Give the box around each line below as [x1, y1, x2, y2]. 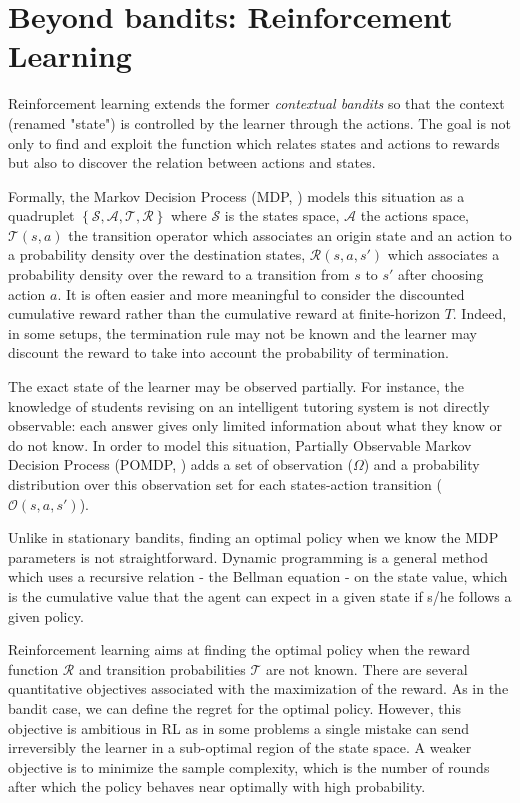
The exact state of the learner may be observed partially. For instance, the [8, 376, 464, 397]
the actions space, [360, 205, 470, 226]
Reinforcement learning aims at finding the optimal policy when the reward [8, 639, 471, 660]
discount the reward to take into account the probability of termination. [8, 342, 449, 363]
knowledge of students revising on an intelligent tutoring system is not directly [8, 395, 490, 416]
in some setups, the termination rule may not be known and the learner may [8, 322, 477, 343]
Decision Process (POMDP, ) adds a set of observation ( [8, 454, 353, 475]
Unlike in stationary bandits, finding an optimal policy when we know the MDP [8, 527, 499, 548]
